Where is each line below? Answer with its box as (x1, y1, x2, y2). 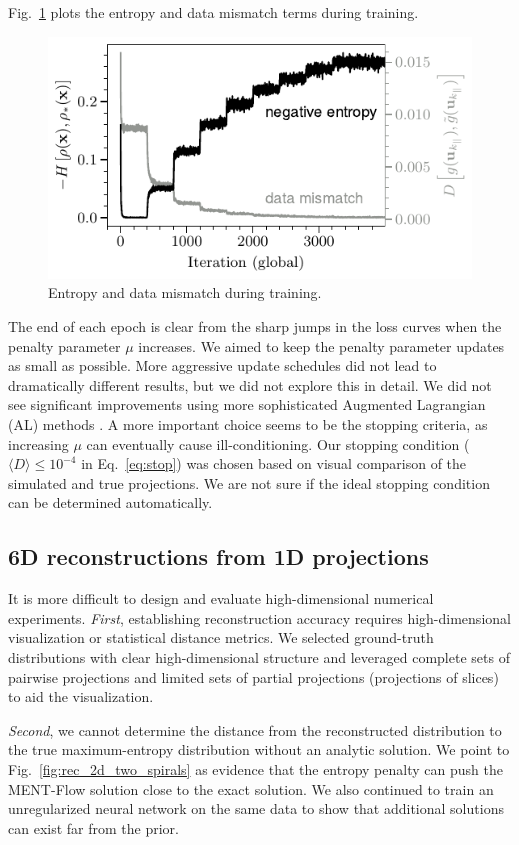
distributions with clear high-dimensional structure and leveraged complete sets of (8, 646, 510, 667)
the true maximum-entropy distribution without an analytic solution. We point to (8, 739, 510, 760)
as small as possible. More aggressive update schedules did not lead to (8, 355, 437, 376)
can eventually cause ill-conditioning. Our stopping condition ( (86, 433, 470, 454)
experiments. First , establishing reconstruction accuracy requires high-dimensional (8, 607, 511, 628)
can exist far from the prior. (8, 817, 179, 838)
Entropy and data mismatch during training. (48, 282, 322, 303)
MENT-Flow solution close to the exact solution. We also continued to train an (8, 778, 494, 799)
